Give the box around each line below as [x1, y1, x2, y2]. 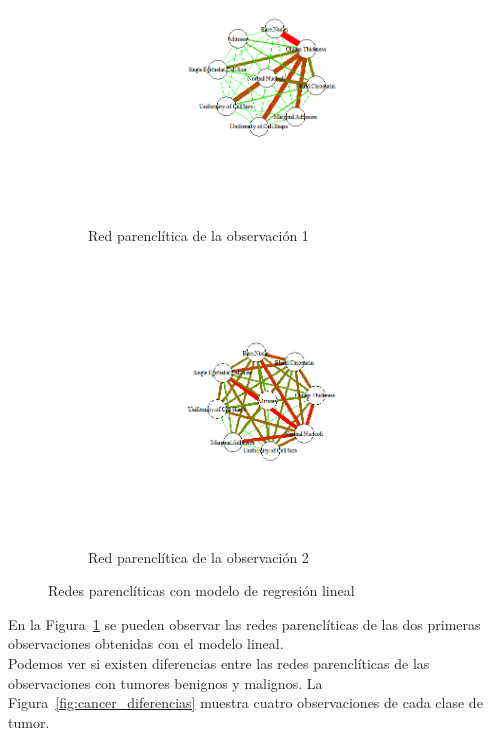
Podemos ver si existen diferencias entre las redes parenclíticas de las [8, 653, 430, 674]
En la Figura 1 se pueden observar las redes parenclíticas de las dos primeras [8, 613, 481, 634]
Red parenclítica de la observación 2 [88, 546, 309, 567]
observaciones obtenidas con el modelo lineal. [8, 633, 284, 654]
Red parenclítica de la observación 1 [88, 225, 309, 246]
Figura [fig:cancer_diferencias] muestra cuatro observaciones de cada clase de [8, 692, 483, 713]
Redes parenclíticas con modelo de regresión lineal [48, 580, 355, 601]
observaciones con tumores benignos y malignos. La [8, 672, 323, 693]
